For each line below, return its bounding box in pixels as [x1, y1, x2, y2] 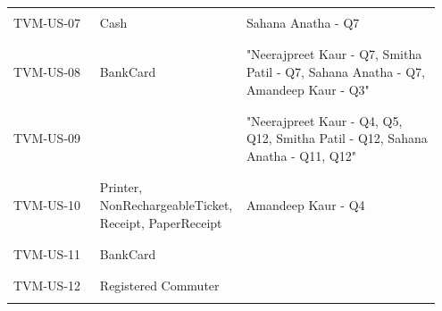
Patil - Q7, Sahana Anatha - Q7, [246, 62, 425, 80]
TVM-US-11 [13, 244, 81, 263]
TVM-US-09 [13, 129, 81, 147]
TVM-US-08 [13, 62, 81, 80]
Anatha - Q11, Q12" [246, 147, 356, 165]
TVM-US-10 [13, 196, 81, 214]
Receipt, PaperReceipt [99, 213, 222, 231]
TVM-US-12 [13, 276, 81, 295]
